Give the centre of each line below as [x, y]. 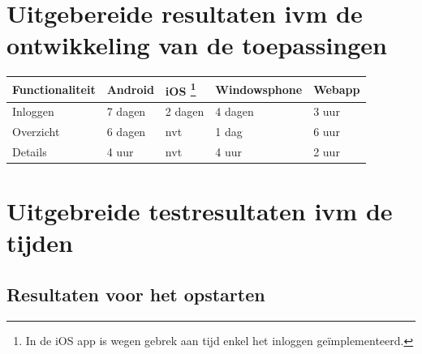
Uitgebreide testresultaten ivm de [200, 211]
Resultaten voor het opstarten [136, 294]
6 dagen [126, 132]
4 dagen [235, 111]
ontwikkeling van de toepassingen [197, 45]
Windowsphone [259, 89]
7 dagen [126, 111]
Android [130, 89]
